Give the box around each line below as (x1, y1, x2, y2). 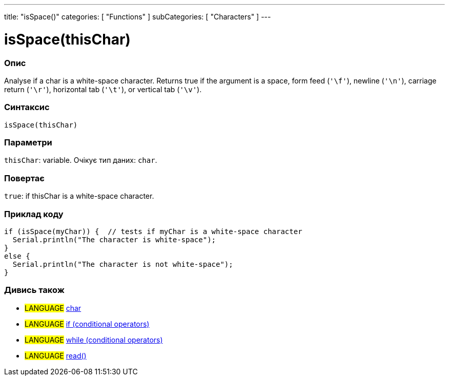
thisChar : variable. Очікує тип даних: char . (4, 156, 157, 165)
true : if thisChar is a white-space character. (4, 192, 154, 201)
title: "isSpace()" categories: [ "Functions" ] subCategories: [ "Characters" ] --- (4, 12, 271, 21)
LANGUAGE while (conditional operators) (25, 335, 163, 344)
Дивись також (4, 285, 65, 295)
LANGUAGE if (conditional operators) (25, 319, 150, 328)
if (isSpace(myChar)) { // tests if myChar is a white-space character (4, 227, 302, 236)
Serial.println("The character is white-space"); (12, 235, 216, 244)
